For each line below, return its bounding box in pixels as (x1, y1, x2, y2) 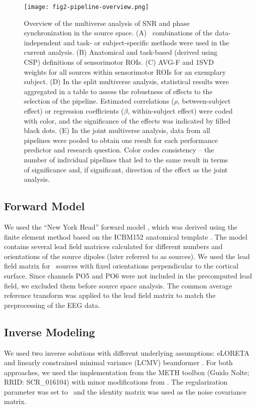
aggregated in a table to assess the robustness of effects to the (24, 86, 213, 96)
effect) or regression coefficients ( (24, 106, 124, 116)
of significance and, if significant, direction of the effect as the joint (24, 164, 228, 174)
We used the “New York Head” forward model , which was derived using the (4, 221, 238, 232)
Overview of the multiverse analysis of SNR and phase (24, 17, 190, 28)
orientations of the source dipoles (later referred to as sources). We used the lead (4, 251, 250, 261)
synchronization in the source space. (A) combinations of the (24, 27, 213, 38)
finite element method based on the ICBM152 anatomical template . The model (4, 231, 248, 242)
